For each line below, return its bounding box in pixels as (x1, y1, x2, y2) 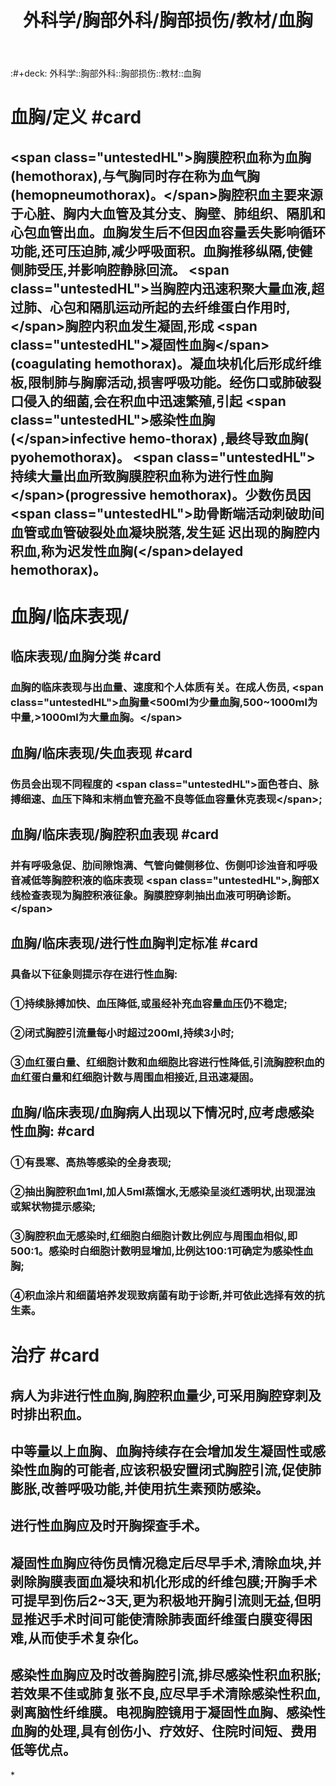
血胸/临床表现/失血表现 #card (10, 744, 193, 761)
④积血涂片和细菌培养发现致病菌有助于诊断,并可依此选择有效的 (10, 1289, 315, 1303)
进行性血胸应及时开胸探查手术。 (10, 1517, 208, 1535)
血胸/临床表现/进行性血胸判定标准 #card (10, 935, 258, 952)
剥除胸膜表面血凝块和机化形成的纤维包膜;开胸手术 (10, 1573, 318, 1590)
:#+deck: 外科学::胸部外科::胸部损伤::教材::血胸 (10, 67, 202, 80)
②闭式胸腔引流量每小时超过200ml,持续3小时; (10, 1026, 235, 1040)
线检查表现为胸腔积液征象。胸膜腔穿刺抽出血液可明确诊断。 (10, 888, 298, 902)
